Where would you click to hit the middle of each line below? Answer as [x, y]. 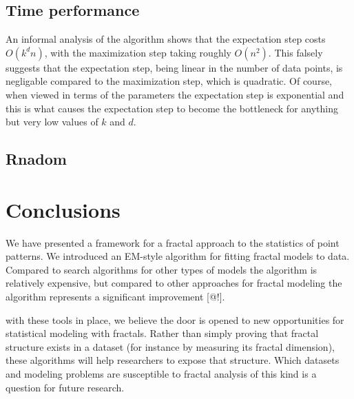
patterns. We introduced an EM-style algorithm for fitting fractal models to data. [178, 256]
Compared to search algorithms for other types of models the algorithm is [162, 269]
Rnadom [36, 159]
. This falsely [295, 52]
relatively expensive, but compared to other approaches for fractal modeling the [174, 283]
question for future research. [65, 387]
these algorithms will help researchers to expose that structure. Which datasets [173, 360]
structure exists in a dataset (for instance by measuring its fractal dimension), [170, 346]
